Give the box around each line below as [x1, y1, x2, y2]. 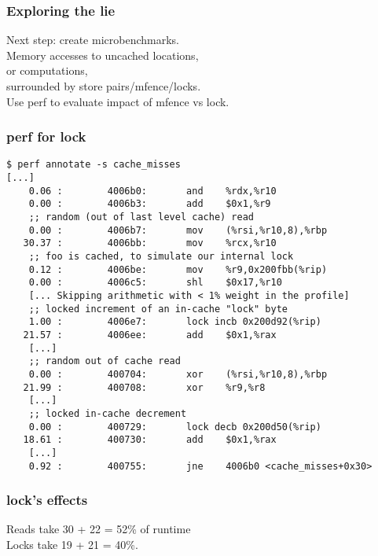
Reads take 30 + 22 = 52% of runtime [6, 521, 191, 537]
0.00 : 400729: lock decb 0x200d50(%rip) [28, 421, 321, 433]
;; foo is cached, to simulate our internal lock [28, 251, 294, 262]
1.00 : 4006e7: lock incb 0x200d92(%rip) [28, 316, 321, 328]
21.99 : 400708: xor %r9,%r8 [23, 381, 266, 393]
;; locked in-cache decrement [28, 407, 187, 419]
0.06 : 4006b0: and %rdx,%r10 [28, 185, 277, 197]
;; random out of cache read [28, 355, 181, 367]
